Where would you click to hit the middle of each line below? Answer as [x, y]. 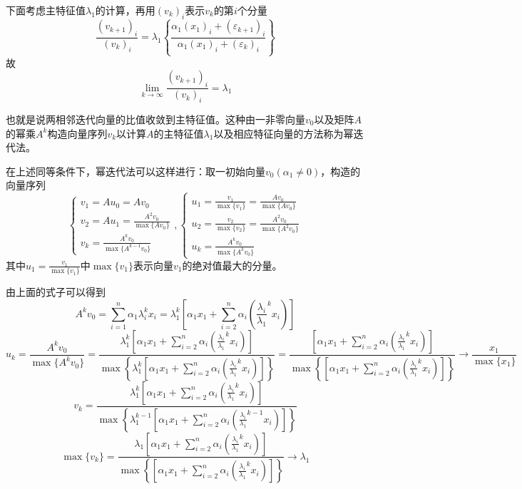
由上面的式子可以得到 [56, 292]
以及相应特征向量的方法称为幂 [283, 133]
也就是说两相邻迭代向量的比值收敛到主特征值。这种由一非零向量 [155, 119]
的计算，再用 [125, 10]
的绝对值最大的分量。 [232, 265]
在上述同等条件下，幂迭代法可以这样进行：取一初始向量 [135, 171]
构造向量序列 [77, 133]
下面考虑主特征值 [46, 10]
